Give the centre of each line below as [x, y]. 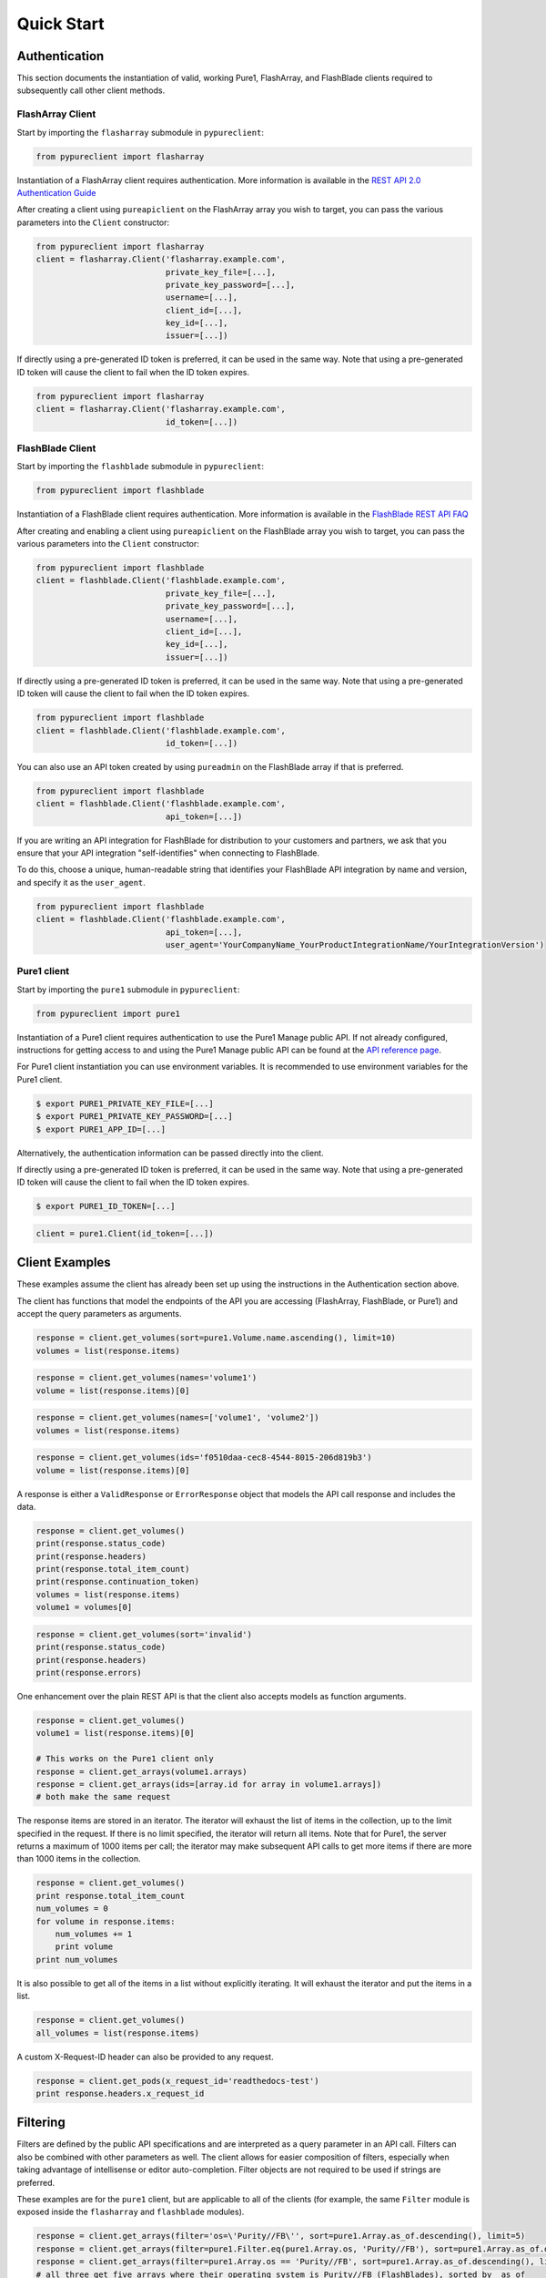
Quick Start [61, 24]
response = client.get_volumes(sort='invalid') [144, 1634]
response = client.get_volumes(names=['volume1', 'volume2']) [177, 1418]
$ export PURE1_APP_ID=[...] [101, 1129]
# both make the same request [103, 1797]
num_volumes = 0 [72, 1909]
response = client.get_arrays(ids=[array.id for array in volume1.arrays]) [209, 1784]
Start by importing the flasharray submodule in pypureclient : [140, 132]
